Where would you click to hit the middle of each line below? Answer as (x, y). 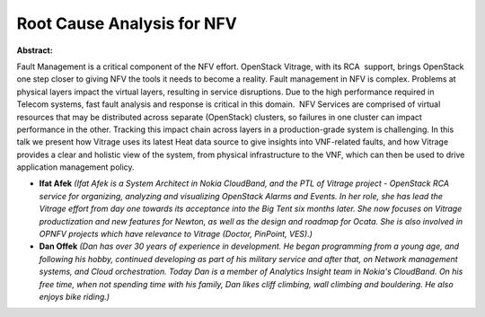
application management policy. (75, 167)
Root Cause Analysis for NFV (127, 23)
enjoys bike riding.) (75, 296)
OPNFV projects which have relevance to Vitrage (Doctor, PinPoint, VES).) (176, 234)
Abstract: (35, 50)
